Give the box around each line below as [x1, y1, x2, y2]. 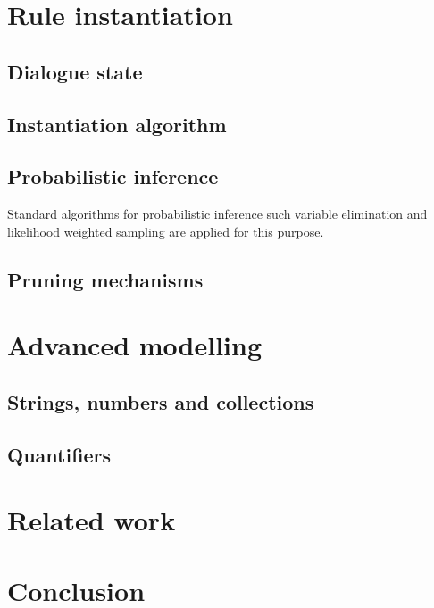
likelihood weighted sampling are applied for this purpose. [7, 221, 324, 240]
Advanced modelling [7, 327, 263, 363]
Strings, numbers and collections [7, 387, 314, 415]
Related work [7, 502, 176, 538]
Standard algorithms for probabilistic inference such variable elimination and [7, 204, 428, 223]
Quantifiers [7, 440, 112, 468]
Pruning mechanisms [7, 265, 204, 293]
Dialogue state [7, 57, 143, 85]
